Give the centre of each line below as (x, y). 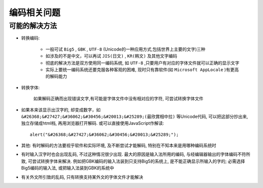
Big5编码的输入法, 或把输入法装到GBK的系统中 (68, 168)
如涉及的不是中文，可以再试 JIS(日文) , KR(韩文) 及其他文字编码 (111, 56)
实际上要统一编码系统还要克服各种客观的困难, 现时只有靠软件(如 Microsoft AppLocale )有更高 (142, 69)
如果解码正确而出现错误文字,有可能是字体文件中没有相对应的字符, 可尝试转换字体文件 (119, 99)
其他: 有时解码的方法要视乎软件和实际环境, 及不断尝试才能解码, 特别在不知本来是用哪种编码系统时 (119, 146)
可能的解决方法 (33, 26)
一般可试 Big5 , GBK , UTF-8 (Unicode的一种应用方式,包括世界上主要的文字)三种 (125, 49)
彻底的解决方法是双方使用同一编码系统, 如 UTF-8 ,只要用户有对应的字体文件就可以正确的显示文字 (142, 63)
